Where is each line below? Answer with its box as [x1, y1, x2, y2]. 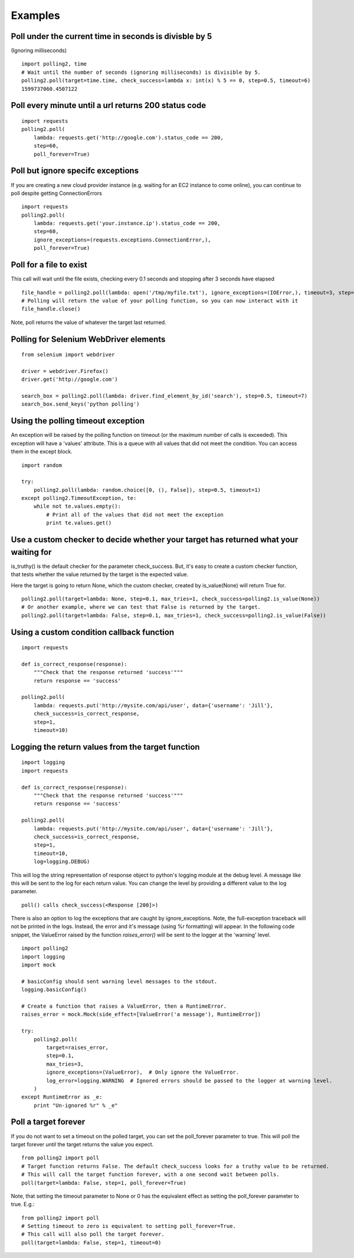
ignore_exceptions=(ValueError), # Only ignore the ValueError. [46, 1069, 240, 1076]
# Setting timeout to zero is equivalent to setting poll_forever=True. [21, 1223, 236, 1230]
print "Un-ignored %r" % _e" [33, 1102, 118, 1109]
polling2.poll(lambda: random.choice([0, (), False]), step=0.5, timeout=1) [33, 486, 261, 493]
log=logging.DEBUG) [33, 858, 90, 865]
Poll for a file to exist [11, 260, 88, 270]
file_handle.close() [21, 306, 81, 312]
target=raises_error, [46, 1044, 109, 1051]
